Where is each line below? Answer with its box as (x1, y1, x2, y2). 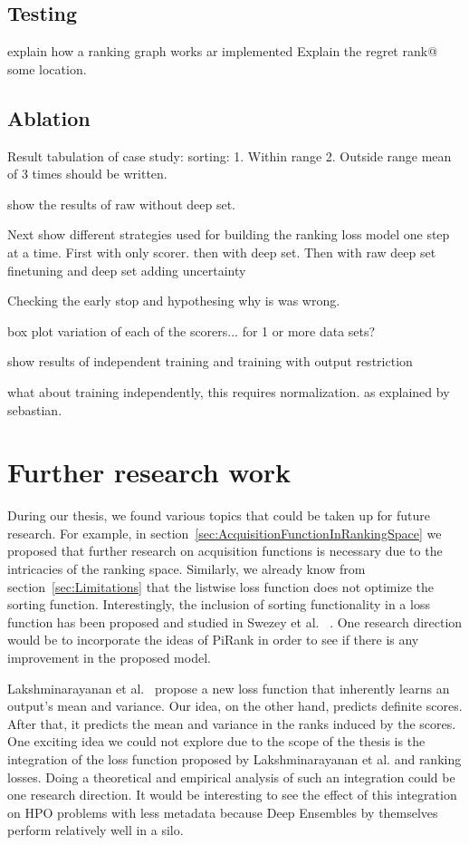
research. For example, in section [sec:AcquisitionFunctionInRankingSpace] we (7, 523, 442, 542)
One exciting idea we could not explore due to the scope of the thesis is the (7, 732, 426, 751)
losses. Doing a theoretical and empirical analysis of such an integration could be (7, 767, 455, 786)
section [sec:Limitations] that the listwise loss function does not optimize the (7, 577, 434, 596)
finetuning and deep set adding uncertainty (7, 260, 246, 279)
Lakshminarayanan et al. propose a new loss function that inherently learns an (7, 678, 450, 697)
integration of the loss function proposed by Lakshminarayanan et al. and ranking (7, 749, 462, 768)
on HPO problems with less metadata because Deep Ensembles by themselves (7, 802, 438, 821)
